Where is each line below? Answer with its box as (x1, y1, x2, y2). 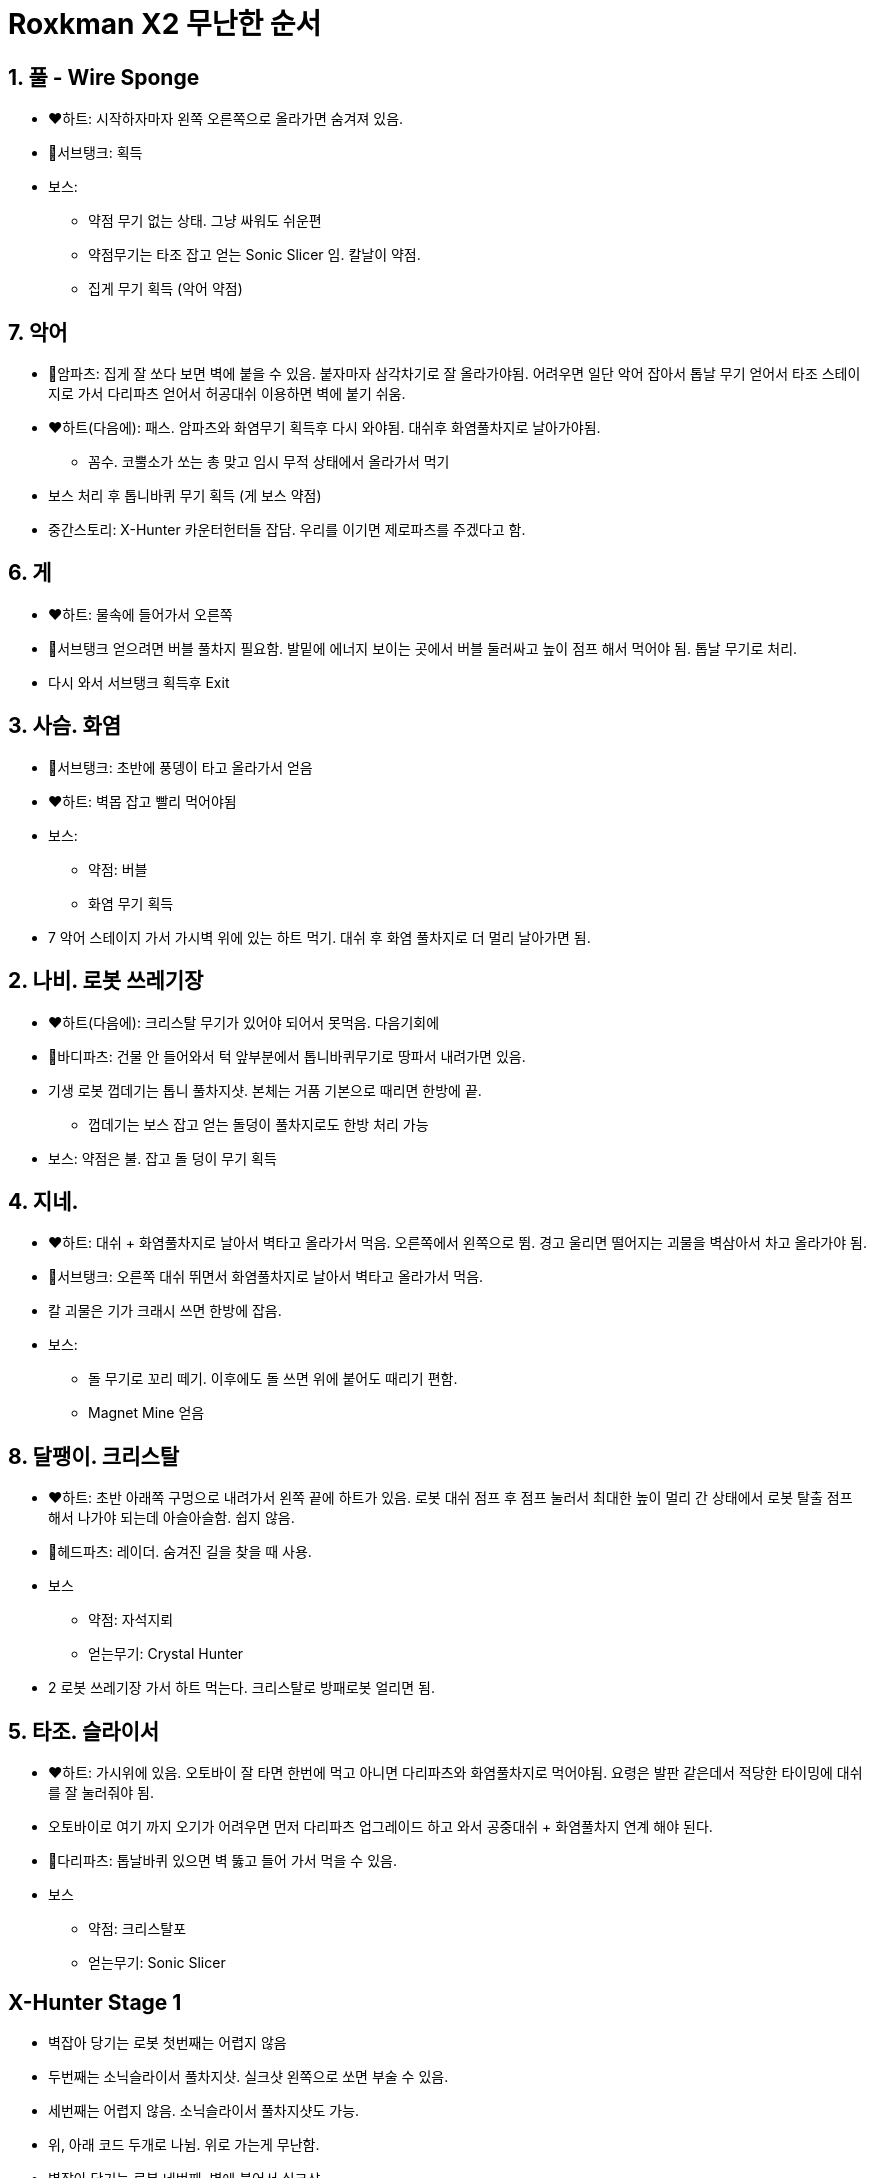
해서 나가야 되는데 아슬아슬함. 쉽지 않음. (48, 1509, 295, 1527)
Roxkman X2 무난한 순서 (8, 7, 322, 41)
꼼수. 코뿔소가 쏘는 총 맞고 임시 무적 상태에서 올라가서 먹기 (88, 453, 450, 471)
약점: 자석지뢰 (88, 1611, 174, 1629)
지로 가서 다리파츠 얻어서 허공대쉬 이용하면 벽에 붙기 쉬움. (48, 385, 406, 403)
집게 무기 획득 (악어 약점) (88, 280, 243, 298)
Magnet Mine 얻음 (88, 1404, 205, 1422)
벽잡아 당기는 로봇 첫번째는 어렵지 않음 (48, 2033, 287, 2051)
